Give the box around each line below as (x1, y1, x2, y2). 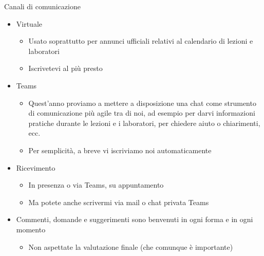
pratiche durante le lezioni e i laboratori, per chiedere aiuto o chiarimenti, (28, 117, 260, 128)
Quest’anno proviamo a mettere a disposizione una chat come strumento (28, 97, 256, 108)
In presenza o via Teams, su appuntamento (28, 179, 164, 190)
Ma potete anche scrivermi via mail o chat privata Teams (28, 196, 209, 207)
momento (16, 224, 46, 234)
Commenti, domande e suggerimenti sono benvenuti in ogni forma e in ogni (16, 214, 253, 225)
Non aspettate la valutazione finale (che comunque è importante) (28, 241, 233, 252)
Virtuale (16, 18, 43, 29)
